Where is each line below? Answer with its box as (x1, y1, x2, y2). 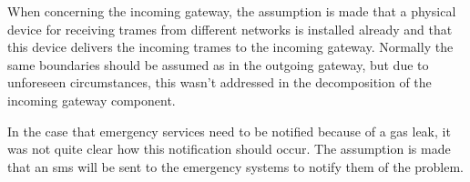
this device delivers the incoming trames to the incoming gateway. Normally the (7, 37, 454, 56)
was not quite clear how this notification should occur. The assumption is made (7, 139, 451, 158)
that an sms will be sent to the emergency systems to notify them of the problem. (7, 157, 464, 176)
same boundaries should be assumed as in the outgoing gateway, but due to (7, 55, 429, 74)
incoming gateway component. (7, 90, 176, 109)
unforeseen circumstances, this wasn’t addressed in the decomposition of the (7, 73, 432, 92)
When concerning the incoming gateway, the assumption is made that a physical (7, 2, 456, 20)
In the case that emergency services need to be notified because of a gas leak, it (7, 121, 451, 140)
